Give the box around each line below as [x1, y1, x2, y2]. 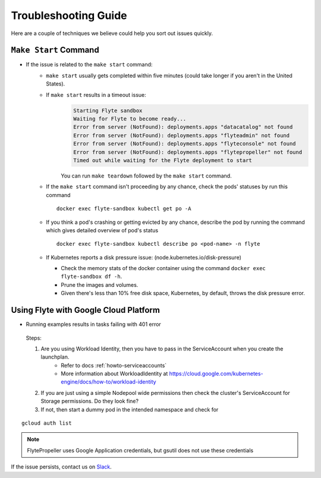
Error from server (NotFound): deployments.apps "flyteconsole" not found [73, 140, 297, 147]
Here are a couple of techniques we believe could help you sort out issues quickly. [11, 30, 213, 37]
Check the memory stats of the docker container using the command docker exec [61, 265, 266, 272]
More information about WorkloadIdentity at [61, 370, 168, 377]
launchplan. [40, 353, 70, 360]
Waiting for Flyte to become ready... [73, 116, 187, 122]
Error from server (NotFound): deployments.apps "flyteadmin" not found [73, 132, 290, 139]
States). [46, 80, 65, 87]
